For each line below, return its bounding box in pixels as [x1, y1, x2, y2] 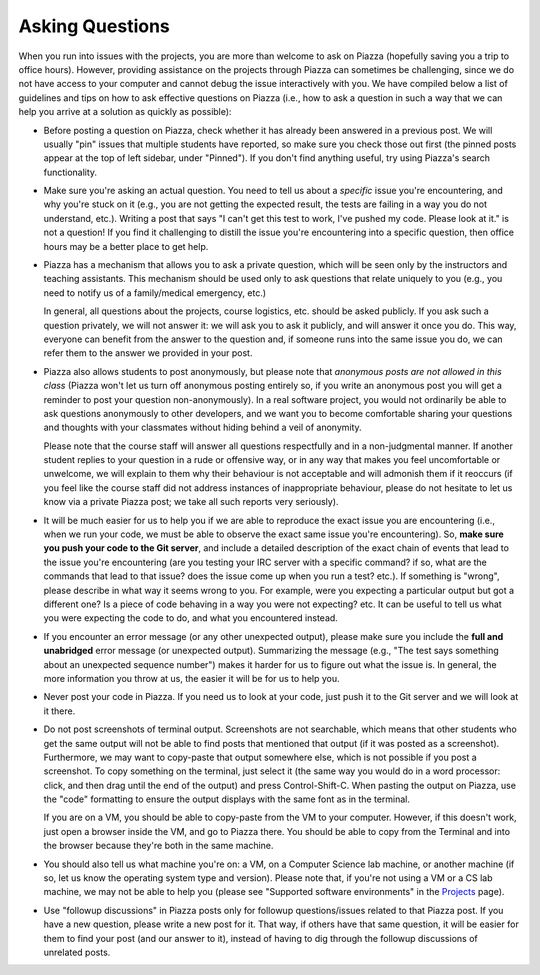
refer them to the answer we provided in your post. [43, 347, 253, 359]
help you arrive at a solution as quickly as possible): [18, 106, 232, 118]
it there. [43, 705, 76, 717]
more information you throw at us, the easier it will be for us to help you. [43, 672, 340, 684]
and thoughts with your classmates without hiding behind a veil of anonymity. [43, 421, 362, 434]
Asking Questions [18, 15, 170, 37]
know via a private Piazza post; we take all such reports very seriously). [43, 496, 339, 508]
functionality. [43, 166, 98, 178]
